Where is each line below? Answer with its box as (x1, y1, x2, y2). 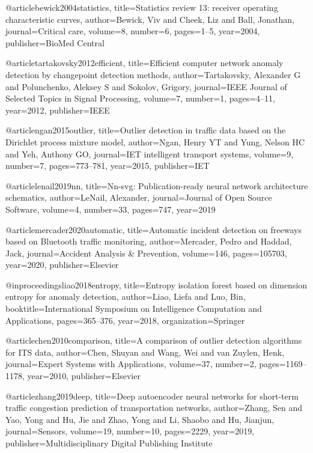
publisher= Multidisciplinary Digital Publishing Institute (5, 437, 213, 449)
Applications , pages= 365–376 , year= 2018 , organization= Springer (5, 314, 245, 326)
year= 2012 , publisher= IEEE (5, 103, 110, 116)
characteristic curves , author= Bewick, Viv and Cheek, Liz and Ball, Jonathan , (5, 13, 295, 25)
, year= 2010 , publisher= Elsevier (22, 369, 141, 382)
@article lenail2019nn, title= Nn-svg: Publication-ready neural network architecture (5, 179, 308, 192)
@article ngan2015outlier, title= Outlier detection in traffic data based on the (5, 124, 286, 136)
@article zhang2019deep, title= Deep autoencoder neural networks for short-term (5, 389, 299, 402)
